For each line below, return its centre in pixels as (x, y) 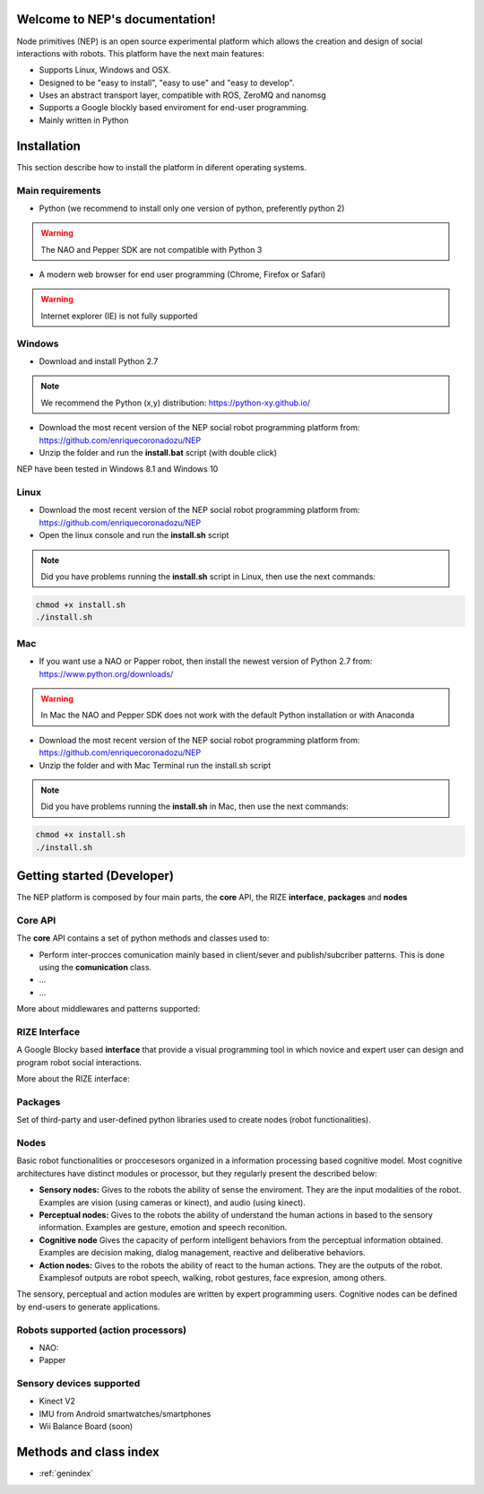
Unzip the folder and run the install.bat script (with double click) (158, 452)
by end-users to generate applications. (88, 1307)
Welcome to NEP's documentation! (116, 19)
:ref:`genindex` (66, 1473)
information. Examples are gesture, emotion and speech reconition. (163, 1228)
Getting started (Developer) (95, 876)
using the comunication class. (95, 968)
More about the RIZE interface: (73, 1079)
